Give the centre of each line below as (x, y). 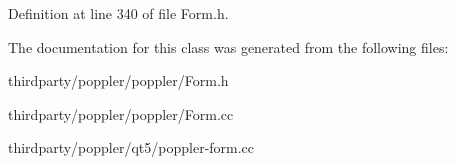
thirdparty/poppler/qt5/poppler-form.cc (131, 147)
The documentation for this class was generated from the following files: (228, 46)
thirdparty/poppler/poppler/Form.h (118, 80)
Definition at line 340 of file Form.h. (118, 13)
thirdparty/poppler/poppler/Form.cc (121, 113)
